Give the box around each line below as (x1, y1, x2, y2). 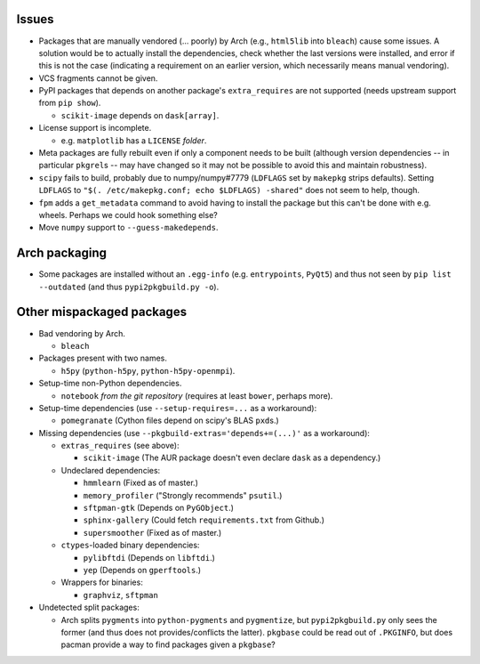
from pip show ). (38, 98, 101, 109)
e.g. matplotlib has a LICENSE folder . (60, 134, 207, 146)
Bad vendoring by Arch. (38, 328, 126, 338)
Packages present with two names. (38, 352, 168, 364)
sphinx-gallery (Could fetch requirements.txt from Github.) (83, 514, 324, 525)
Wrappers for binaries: (60, 577, 144, 587)
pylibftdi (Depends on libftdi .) (83, 552, 215, 563)
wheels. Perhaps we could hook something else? (38, 209, 218, 220)
